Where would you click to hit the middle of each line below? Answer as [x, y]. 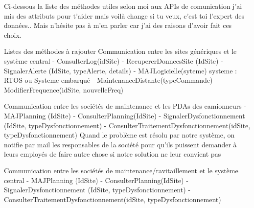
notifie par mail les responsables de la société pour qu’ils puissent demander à [120, 144]
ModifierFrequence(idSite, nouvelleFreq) [64, 89]
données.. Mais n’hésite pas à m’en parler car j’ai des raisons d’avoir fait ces [118, 25]
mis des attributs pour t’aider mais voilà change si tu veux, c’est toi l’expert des [124, 15]
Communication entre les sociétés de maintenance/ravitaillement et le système [121, 170]
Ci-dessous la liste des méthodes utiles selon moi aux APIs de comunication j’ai [123, 6]
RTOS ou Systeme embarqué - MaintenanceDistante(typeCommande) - [111, 80]
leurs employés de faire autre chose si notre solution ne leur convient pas [113, 154]
